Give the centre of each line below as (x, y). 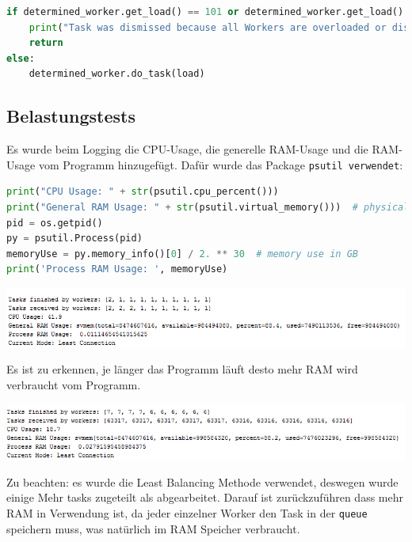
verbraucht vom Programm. (74, 384)
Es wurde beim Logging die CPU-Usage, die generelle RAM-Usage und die (187, 149)
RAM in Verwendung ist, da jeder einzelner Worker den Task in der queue (187, 512)
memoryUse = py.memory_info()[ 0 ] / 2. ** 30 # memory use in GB (182, 254)
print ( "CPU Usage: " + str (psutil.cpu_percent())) (143, 192)
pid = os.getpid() (55, 223)
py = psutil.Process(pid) (74, 239)
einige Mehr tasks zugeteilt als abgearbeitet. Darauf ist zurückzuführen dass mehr (205, 497)
